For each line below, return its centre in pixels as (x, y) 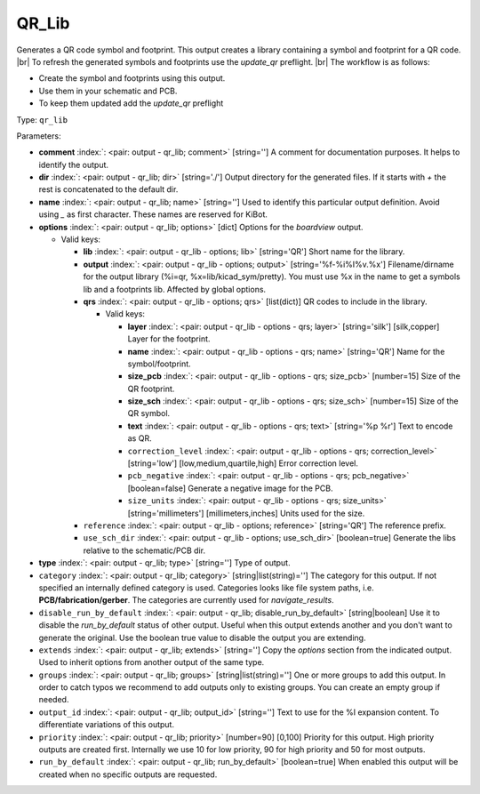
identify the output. (74, 164)
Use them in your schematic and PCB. (108, 91)
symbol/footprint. (159, 364)
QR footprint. (151, 389)
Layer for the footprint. (169, 339)
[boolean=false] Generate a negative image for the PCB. (230, 488)
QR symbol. (149, 413)
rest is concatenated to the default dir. (108, 189)
